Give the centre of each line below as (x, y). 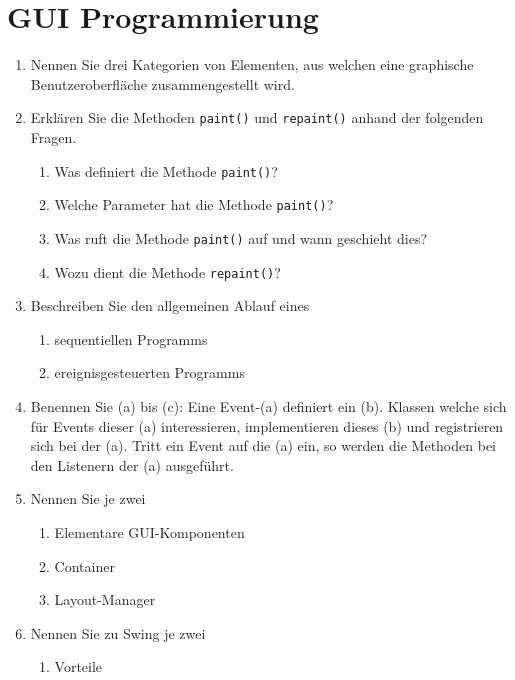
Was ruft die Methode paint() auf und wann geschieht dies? (241, 237)
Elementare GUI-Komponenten (149, 531)
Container (84, 565)
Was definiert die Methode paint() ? (166, 170)
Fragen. (53, 136)
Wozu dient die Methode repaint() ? (167, 271)
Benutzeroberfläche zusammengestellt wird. (162, 83)
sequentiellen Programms (131, 338)
